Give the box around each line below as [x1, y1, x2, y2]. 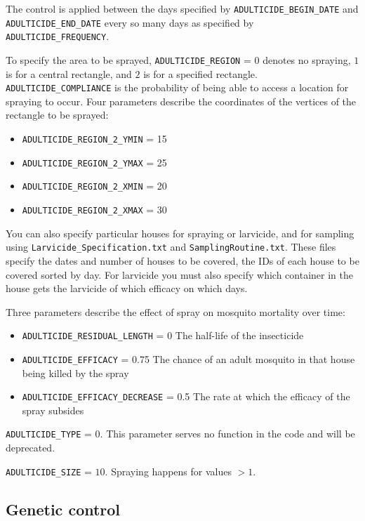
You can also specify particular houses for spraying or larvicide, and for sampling [6, 225, 354, 240]
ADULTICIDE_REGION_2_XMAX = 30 [22, 202, 167, 217]
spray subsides [22, 402, 84, 417]
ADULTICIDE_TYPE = [6, 426, 92, 441]
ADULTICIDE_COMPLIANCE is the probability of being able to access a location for [6, 80, 349, 95]
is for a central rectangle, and [6, 66, 132, 81]
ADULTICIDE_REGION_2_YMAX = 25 [22, 154, 167, 169]
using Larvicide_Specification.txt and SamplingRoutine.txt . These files [6, 239, 336, 254]
